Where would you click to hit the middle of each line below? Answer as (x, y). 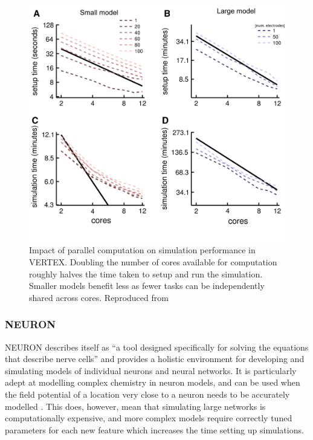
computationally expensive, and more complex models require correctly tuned (149, 418)
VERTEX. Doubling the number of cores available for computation (153, 262)
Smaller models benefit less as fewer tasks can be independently (147, 286)
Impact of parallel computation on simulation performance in (142, 250)
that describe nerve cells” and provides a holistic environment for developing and (155, 359)
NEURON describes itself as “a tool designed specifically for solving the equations (157, 347)
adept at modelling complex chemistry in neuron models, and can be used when (153, 382)
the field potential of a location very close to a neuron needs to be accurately (147, 394)
